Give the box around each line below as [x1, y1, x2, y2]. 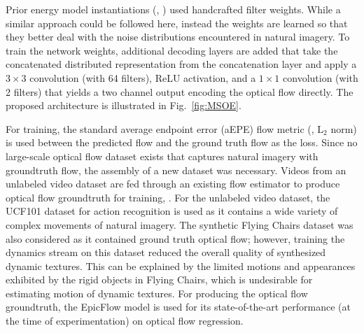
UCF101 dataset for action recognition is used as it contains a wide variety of [6, 204, 338, 218]
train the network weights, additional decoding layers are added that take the [6, 43, 338, 57]
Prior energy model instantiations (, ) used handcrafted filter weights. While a [6, 2, 341, 16]
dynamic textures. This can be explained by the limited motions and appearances [6, 258, 356, 273]
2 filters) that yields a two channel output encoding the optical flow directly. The [6, 84, 353, 99]
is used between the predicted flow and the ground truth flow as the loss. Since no [6, 135, 358, 150]
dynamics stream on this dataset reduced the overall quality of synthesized [6, 245, 326, 260]
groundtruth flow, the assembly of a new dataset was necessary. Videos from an [6, 162, 346, 177]
